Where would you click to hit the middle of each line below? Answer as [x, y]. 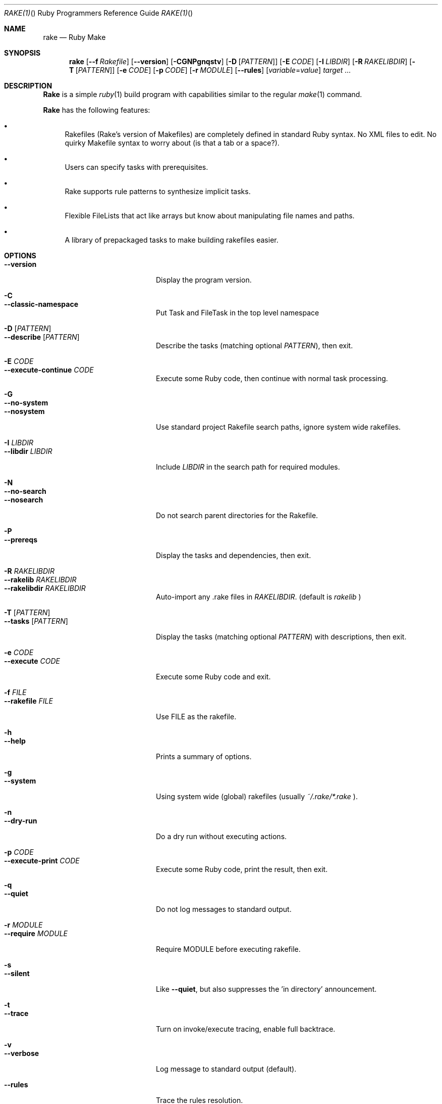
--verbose [22, 1053]
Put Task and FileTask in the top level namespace [238, 313]
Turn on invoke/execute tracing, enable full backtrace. [246, 1029]
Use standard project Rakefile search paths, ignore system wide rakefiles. [279, 427]
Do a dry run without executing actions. [222, 836]
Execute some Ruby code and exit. [213, 677]
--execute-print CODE [42, 861]
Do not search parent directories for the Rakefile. [237, 515]
